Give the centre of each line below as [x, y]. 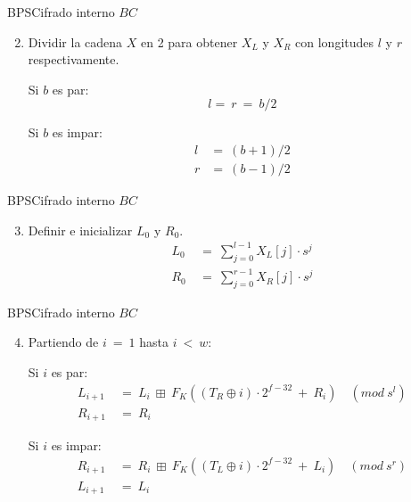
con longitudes [335, 41]
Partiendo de [63, 342]
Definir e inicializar [80, 230]
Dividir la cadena [75, 41]
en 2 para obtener [189, 41]
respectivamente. [74, 59]
